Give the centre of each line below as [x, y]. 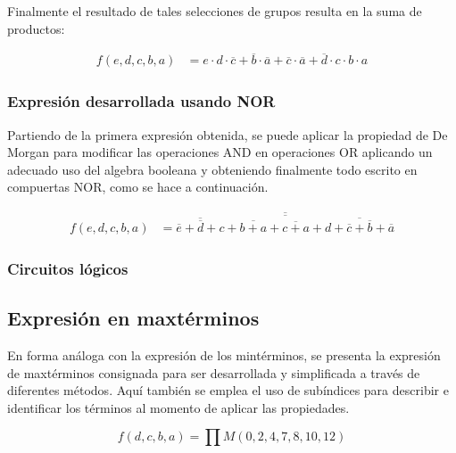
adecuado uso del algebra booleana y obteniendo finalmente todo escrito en [212, 169]
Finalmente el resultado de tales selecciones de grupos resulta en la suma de [215, 11]
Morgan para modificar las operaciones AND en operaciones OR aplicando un [220, 152]
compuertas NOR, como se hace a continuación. [138, 187]
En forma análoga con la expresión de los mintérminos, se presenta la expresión [224, 354]
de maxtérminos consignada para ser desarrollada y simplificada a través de [214, 372]
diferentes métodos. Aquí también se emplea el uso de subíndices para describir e [228, 390]
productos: [36, 28]
